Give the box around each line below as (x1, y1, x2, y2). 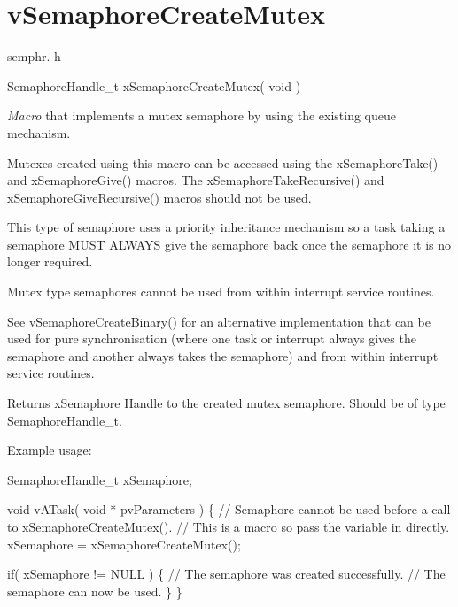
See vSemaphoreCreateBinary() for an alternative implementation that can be (7, 311, 431, 330)
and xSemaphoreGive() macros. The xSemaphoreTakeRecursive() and (7, 171, 384, 189)
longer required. (7, 252, 93, 271)
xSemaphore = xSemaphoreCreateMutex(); (7, 534, 241, 553)
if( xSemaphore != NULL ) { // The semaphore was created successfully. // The (7, 565, 446, 583)
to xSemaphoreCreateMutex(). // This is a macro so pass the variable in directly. (7, 518, 450, 535)
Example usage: (7, 441, 92, 459)
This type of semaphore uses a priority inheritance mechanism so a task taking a (7, 218, 446, 236)
